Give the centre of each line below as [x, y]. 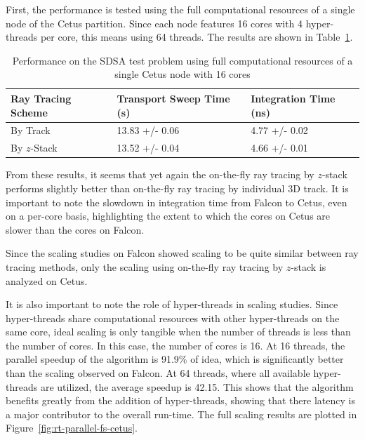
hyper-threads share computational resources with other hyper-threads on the [173, 318]
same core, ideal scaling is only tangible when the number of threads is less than [178, 332]
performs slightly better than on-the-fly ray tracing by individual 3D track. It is [177, 188]
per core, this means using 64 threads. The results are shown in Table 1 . [197, 37]
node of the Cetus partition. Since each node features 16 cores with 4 [154, 23]
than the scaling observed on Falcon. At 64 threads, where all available [158, 373]
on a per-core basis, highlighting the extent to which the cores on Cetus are [168, 216]
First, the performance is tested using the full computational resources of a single [180, 9]
